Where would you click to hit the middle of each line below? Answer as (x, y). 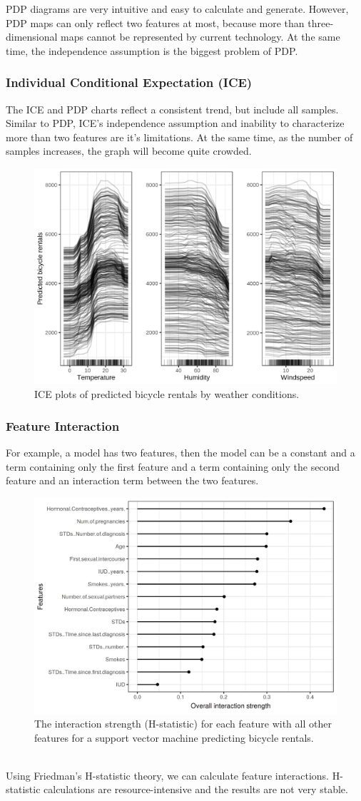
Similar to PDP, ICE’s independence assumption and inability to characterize (175, 123)
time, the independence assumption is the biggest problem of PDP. (152, 50)
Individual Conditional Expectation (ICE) (129, 82)
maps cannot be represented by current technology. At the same (200, 37)
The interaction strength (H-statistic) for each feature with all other (183, 724)
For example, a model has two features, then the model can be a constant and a (180, 453)
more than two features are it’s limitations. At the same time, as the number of (179, 137)
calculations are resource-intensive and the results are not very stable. (196, 789)
